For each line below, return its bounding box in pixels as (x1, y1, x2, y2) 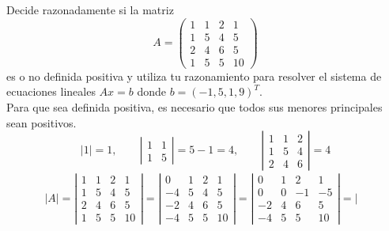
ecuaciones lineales (6, 83, 96, 100)
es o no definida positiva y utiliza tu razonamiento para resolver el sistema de (6, 67, 382, 84)
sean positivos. (6, 114, 77, 131)
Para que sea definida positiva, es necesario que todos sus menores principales (6, 98, 383, 115)
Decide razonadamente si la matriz (6, 2, 174, 17)
